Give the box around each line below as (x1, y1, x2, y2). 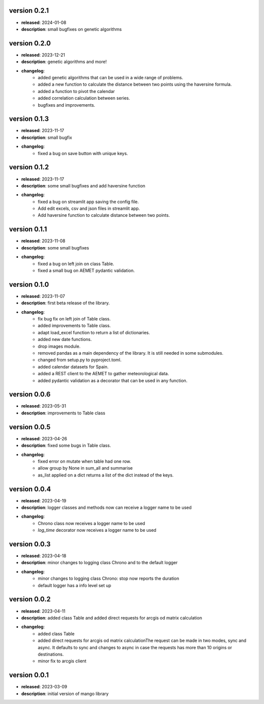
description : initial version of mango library (21, 690, 109, 697)
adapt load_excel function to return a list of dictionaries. (38, 329, 150, 335)
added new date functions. (38, 337, 92, 342)
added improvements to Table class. (38, 323, 111, 329)
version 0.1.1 (9, 225, 47, 233)
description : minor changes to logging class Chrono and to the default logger (21, 560, 178, 566)
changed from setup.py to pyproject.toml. (38, 357, 122, 363)
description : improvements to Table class (21, 410, 106, 416)
